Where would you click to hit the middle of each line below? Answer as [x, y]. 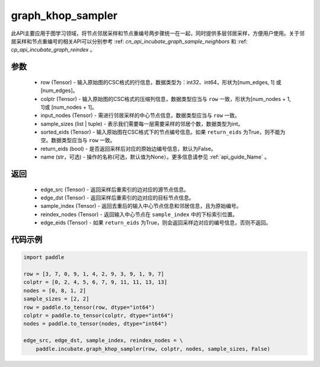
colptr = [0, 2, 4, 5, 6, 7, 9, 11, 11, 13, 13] [95, 282]
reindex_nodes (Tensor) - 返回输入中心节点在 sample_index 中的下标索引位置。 [139, 214]
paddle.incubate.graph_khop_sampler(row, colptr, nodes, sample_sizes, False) [153, 349]
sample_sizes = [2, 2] [56, 299]
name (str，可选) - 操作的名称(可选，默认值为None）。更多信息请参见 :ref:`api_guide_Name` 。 [155, 157]
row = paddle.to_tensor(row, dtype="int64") [89, 307]
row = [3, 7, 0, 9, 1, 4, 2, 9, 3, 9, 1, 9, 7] [94, 274]
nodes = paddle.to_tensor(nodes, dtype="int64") [95, 324]
